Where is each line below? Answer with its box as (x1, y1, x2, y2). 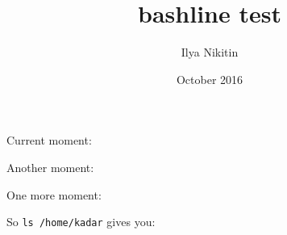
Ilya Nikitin (181, 44, 239, 61)
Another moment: (6, 158, 94, 175)
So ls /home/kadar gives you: (6, 213, 156, 230)
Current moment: (6, 132, 92, 149)
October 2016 (176, 70, 243, 87)
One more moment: (6, 186, 102, 203)
